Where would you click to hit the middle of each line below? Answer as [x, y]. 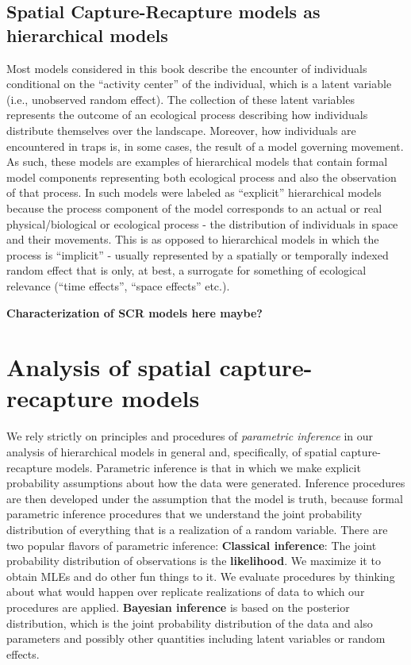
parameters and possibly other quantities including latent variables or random [196, 638]
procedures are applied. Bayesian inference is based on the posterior [178, 607]
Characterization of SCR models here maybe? [134, 312]
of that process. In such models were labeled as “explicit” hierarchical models [194, 192]
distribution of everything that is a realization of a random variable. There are [197, 529]
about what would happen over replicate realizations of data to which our [186, 592]
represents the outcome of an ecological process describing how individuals [187, 115]
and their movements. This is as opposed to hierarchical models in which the [193, 239]
